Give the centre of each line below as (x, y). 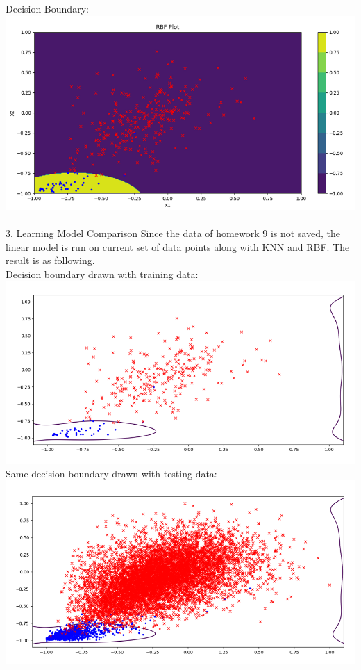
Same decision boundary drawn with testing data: (111, 473)
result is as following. (50, 260)
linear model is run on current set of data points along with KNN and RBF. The (178, 246)
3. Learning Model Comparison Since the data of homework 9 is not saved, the (173, 233)
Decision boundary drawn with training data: (102, 273)
